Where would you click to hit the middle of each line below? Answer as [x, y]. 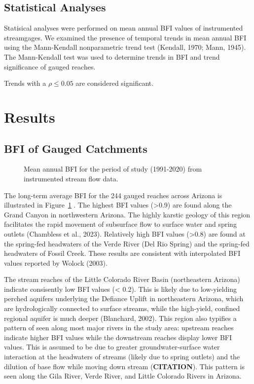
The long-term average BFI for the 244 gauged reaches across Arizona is [113, 195]
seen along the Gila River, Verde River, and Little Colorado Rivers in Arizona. [123, 376]
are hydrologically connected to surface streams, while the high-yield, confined [122, 308]
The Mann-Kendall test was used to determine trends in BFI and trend [112, 56]
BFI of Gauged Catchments [76, 148]
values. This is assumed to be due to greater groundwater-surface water [112, 347]
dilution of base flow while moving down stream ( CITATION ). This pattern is [124, 366]
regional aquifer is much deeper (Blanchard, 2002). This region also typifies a [120, 318]
